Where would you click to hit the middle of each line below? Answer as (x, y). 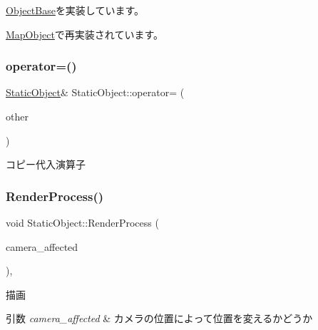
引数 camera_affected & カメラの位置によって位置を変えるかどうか (159, 318)
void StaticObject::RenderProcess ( (82, 222)
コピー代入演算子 (46, 164)
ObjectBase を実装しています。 (75, 10)
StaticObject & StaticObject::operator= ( (95, 92)
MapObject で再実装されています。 (85, 34)
